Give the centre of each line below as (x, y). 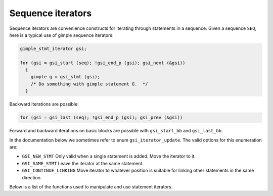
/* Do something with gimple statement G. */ (89, 84)
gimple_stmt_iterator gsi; (53, 48)
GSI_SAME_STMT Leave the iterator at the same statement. (83, 163)
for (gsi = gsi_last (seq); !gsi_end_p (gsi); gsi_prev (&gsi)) (101, 118)
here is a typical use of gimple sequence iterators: (61, 35)
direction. (32, 177)
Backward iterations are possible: (44, 104)
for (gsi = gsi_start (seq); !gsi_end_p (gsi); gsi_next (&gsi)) (103, 63)
